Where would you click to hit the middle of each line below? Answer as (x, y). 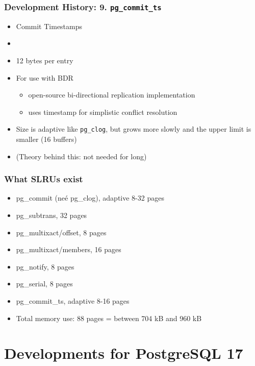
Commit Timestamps (49, 26)
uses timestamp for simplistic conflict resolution (103, 112)
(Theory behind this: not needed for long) (81, 156)
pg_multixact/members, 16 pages (69, 249)
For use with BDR (45, 77)
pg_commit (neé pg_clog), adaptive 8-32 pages (90, 198)
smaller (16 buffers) (46, 139)
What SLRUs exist (44, 179)
